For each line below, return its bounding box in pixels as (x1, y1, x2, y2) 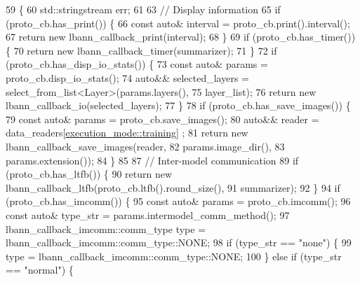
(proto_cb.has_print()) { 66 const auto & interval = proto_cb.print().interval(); (6, 15, 350, 30)
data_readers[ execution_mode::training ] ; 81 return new (6, 125, 248, 140)
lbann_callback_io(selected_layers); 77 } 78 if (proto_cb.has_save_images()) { (6, 98, 351, 113)
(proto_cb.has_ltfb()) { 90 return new (6, 167, 173, 181)
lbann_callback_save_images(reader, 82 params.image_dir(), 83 (6, 139, 285, 153)
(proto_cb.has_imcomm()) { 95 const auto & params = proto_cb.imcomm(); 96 (6, 194, 351, 209)
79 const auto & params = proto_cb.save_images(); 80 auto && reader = (6, 111, 319, 126)
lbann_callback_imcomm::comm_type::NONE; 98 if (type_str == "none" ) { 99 (6, 235, 352, 250)
